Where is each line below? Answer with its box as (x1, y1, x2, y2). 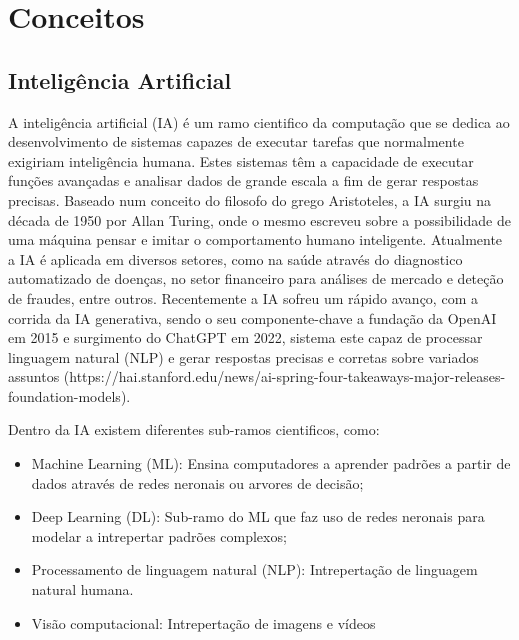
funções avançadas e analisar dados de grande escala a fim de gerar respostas (8, 170, 479, 191)
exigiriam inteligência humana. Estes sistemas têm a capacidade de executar (8, 150, 474, 171)
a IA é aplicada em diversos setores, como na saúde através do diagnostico (8, 248, 463, 269)
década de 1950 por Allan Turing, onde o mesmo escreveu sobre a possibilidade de (8, 209, 511, 230)
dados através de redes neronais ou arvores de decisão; (31, 472, 364, 493)
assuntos (8, 366, 60, 387)
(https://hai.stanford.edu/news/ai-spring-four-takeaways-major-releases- (63, 366, 506, 387)
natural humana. (31, 579, 134, 600)
